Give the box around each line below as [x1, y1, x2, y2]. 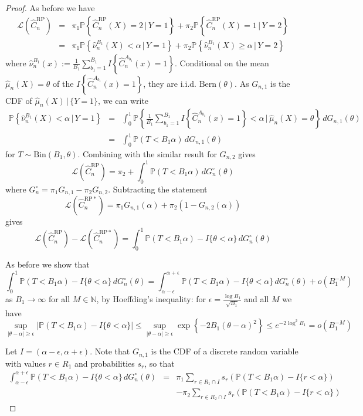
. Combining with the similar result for [77, 147, 217, 160]
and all [244, 292, 269, 305]
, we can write [98, 94, 149, 106]
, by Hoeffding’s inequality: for [96, 292, 206, 305]
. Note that [90, 345, 130, 357]
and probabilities [74, 357, 135, 369]
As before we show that [5, 258, 90, 270]
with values [5, 357, 46, 369]
